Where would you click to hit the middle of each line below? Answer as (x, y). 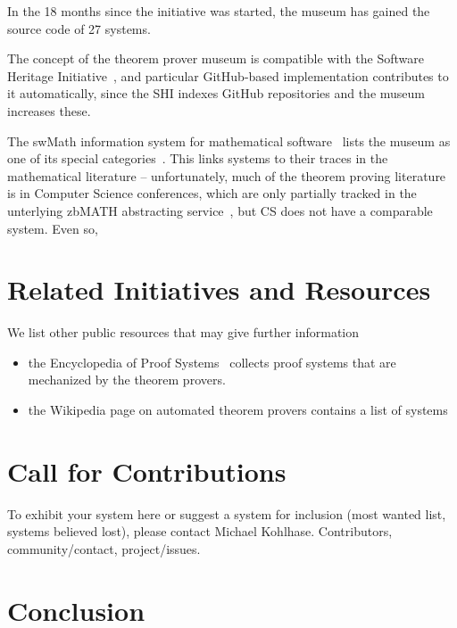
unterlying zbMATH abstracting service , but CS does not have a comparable (220, 210)
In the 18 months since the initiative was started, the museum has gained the (219, 11)
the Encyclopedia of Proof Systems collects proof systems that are (212, 362)
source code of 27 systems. (79, 28)
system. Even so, (53, 228)
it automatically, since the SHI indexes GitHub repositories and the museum (216, 93)
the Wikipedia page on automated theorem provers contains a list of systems (238, 410)
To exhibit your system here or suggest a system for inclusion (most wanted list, (227, 513)
